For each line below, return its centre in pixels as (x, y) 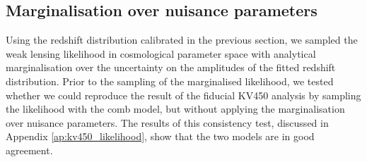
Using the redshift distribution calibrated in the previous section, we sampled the (182, 40)
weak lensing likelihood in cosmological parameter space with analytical (161, 53)
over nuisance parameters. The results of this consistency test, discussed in (167, 122)
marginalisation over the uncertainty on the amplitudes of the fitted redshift (171, 67)
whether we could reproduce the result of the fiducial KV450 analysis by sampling (183, 95)
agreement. (29, 150)
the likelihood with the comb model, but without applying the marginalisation (175, 109)
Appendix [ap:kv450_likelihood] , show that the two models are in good (160, 136)
